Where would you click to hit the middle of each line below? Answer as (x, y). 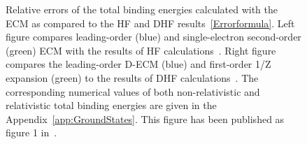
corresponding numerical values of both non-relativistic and (133, 91)
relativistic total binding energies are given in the (111, 105)
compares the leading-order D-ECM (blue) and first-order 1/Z (138, 64)
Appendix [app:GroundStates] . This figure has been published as (145, 118)
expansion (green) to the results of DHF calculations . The (132, 77)
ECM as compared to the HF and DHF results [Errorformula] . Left (150, 23)
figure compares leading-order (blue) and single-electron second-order (153, 37)
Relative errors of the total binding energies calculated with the (142, 9)
